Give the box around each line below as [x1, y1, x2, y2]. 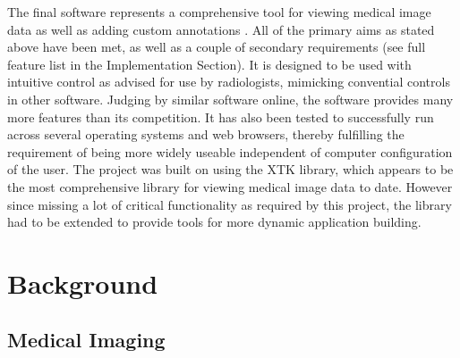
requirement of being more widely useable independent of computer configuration [7, 142, 453, 161]
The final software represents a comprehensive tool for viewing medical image [7, 3, 431, 21]
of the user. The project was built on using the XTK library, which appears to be [7, 160, 454, 179]
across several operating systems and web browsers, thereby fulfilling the [7, 125, 405, 144]
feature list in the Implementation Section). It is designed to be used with [7, 54, 412, 73]
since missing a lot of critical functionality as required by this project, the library [7, 195, 452, 213]
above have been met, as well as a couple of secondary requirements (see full [7, 37, 426, 56]
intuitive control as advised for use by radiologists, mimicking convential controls [7, 72, 450, 91]
